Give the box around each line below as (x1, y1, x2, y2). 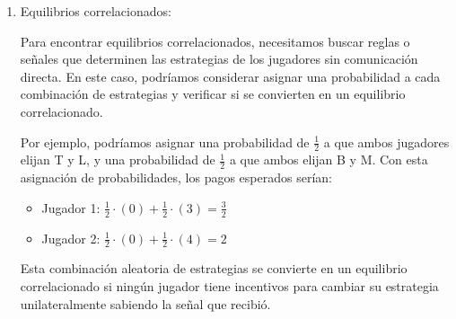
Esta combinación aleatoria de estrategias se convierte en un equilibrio (20, 259, 408, 278)
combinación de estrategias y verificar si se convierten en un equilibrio (20, 84, 406, 103)
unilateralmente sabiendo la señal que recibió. (20, 294, 271, 313)
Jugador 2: (41, 228, 101, 247)
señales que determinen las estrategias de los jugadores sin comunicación (20, 49, 418, 68)
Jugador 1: (41, 198, 101, 217)
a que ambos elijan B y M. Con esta (229, 150, 428, 169)
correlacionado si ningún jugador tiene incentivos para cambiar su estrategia (20, 277, 439, 296)
